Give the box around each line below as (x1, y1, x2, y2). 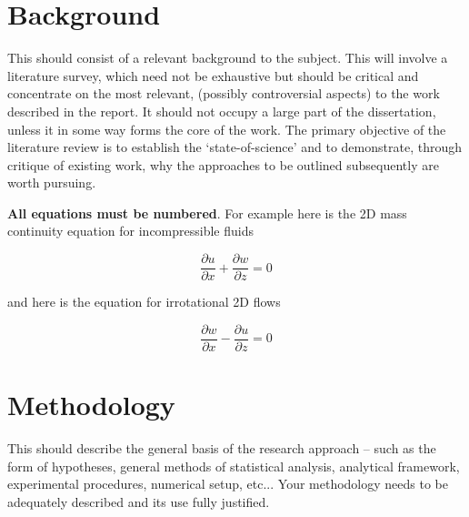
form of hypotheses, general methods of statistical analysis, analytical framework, (7, 456, 460, 475)
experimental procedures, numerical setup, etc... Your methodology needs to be (7, 474, 448, 493)
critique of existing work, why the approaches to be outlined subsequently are (7, 155, 439, 174)
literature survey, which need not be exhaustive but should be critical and (7, 66, 419, 85)
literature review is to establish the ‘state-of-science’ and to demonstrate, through (7, 137, 462, 157)
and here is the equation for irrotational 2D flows (7, 292, 281, 311)
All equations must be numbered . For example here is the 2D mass (7, 203, 407, 222)
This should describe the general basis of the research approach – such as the (7, 438, 436, 457)
